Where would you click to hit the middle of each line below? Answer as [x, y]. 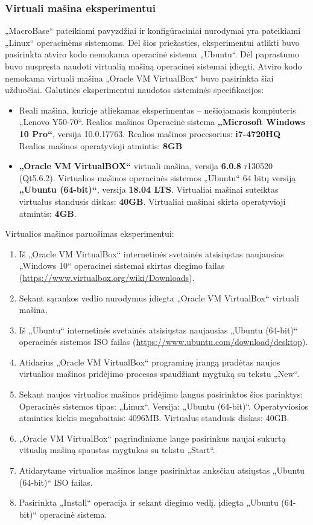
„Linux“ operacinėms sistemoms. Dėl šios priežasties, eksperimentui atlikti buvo [152, 42]
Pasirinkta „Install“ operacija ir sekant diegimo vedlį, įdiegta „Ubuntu [149, 502]
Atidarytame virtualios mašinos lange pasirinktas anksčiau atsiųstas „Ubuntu [162, 470]
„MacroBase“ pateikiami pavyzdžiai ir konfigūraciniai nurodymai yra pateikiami [153, 31]
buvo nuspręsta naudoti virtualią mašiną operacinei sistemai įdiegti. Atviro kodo [153, 66]
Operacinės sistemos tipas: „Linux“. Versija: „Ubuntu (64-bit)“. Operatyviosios [164, 406]
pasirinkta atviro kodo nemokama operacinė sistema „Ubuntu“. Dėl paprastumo [152, 54]
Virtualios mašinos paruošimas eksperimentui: [90, 234]
